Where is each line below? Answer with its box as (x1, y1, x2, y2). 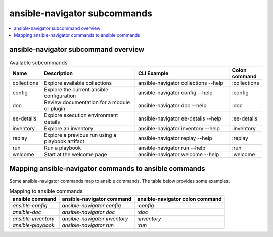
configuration (43, 92, 76, 99)
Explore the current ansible (43, 86, 109, 93)
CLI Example (138, 70, 169, 77)
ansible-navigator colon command (137, 195, 222, 202)
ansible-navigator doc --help (138, 102, 207, 109)
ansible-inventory (12, 215, 55, 222)
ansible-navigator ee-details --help (138, 115, 222, 122)
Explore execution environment (43, 112, 118, 119)
